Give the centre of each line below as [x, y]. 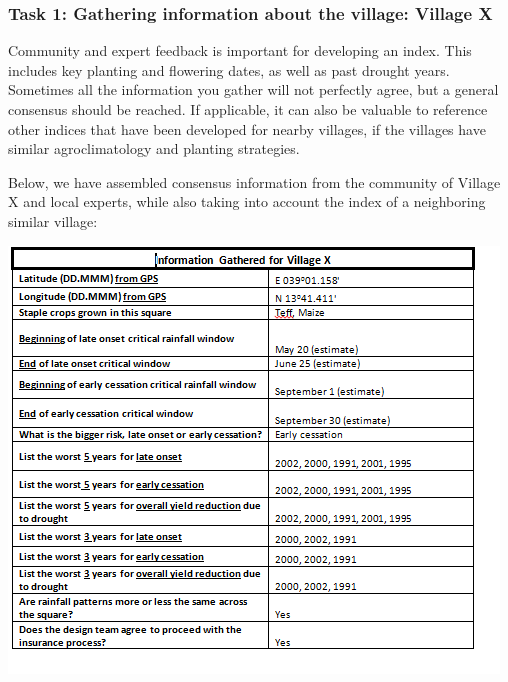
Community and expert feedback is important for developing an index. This [240, 50]
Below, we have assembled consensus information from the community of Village [254, 181]
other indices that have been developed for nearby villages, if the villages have [247, 128]
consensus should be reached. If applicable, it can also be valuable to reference [248, 109]
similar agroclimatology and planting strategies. [154, 148]
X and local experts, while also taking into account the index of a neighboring [247, 201]
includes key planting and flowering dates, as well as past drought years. [229, 69]
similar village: [53, 220]
